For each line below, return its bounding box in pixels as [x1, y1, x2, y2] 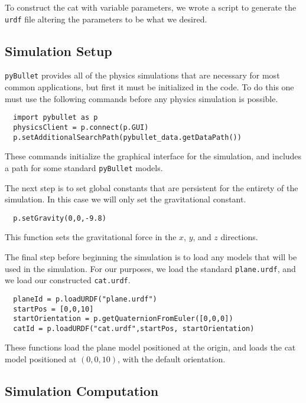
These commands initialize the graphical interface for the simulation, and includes [5, 150, 302, 162]
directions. [220, 231, 258, 243]
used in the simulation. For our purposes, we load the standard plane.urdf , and [5, 262, 296, 274]
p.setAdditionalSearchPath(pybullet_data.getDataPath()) [13, 133, 242, 142]
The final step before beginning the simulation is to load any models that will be [5, 250, 297, 263]
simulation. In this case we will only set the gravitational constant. [5, 193, 246, 205]
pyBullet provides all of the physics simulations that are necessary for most [5, 69, 280, 81]
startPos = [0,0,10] [13, 304, 94, 313]
